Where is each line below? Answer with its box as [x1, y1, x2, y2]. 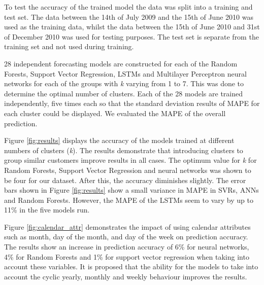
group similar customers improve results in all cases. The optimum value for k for [4, 155, 257, 165]
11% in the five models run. [4, 204, 90, 215]
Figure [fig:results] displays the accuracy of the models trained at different [4, 135, 235, 146]
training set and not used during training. [4, 41, 134, 52]
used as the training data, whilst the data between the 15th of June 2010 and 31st [4, 21, 260, 32]
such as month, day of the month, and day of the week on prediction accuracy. [4, 231, 248, 242]
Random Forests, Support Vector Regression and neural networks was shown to [4, 164, 251, 175]
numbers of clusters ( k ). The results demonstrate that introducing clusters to [4, 145, 243, 155]
